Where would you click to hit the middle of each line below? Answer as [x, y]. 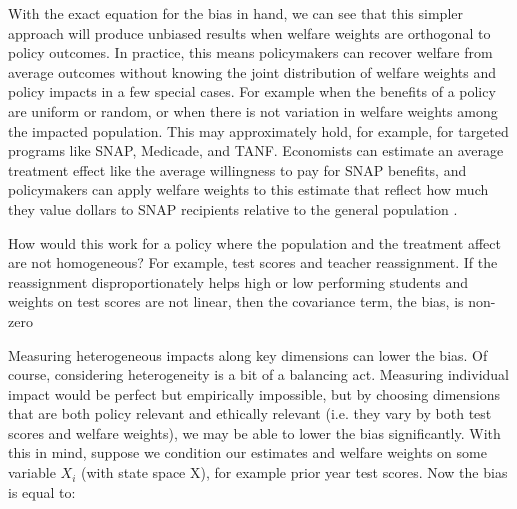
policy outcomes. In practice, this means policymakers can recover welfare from [250, 52]
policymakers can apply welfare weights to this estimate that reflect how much [248, 189]
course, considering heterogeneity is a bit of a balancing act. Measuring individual [259, 374]
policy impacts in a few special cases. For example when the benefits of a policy [252, 91]
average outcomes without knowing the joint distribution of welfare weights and [252, 71]
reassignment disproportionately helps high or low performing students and [238, 281]
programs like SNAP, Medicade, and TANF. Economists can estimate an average [256, 150]
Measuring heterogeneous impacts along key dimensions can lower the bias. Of [248, 354]
